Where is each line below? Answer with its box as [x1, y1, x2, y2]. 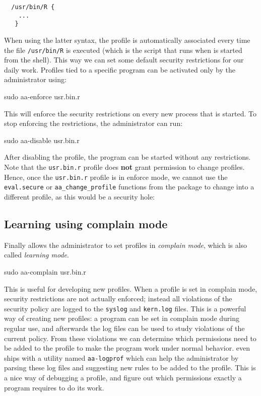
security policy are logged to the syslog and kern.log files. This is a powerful [4, 303, 246, 313]
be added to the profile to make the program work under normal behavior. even [4, 343, 250, 353]
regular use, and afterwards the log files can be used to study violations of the [4, 322, 245, 333]
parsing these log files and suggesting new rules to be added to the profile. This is [4, 362, 256, 373]
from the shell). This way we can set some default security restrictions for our [4, 54, 244, 65]
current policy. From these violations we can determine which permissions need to [4, 333, 256, 343]
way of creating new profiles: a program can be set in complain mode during [4, 313, 240, 323]
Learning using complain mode [4, 216, 168, 231]
